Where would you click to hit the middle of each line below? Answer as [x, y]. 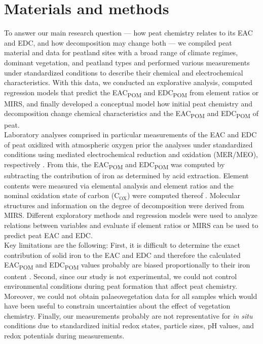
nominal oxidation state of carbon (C [62, 195]
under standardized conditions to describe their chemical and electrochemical [124, 72]
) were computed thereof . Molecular [184, 195]
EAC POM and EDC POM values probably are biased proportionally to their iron [127, 265]
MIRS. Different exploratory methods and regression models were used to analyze [131, 215]
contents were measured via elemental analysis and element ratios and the [119, 185]
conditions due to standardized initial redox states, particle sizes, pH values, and [129, 326]
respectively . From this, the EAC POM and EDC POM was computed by [115, 165]
